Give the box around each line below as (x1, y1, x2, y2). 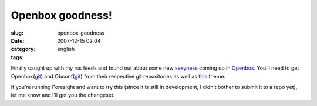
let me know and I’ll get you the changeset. (11, 91, 115, 99)
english (57, 46, 75, 53)
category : (11, 46, 36, 53)
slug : (11, 29, 23, 36)
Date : (11, 37, 25, 44)
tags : (11, 53, 24, 61)
